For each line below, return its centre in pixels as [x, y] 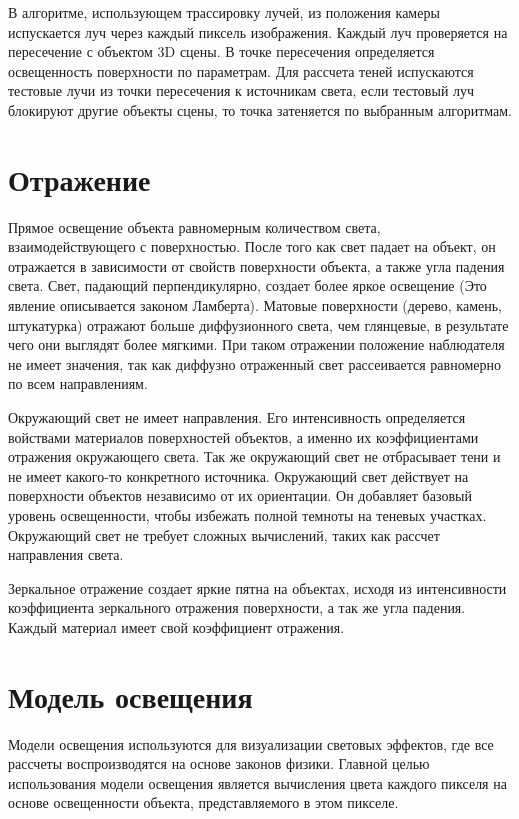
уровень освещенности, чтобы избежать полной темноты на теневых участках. [247, 515]
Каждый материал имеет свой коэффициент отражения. [176, 626]
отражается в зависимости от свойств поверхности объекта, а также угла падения [256, 265]
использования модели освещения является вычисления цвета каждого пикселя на [257, 782]
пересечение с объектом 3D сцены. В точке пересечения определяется [221, 51]
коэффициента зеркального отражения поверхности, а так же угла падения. [237, 607]
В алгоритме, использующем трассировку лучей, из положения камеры [224, 12]
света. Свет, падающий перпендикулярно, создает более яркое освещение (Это [247, 285]
